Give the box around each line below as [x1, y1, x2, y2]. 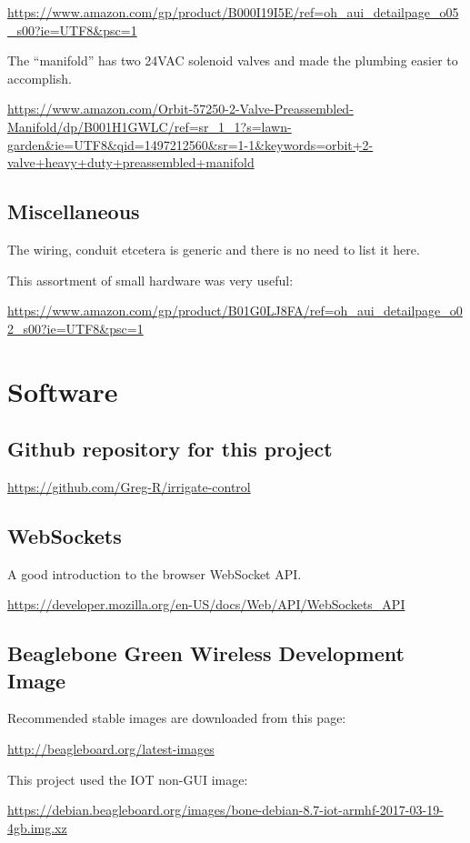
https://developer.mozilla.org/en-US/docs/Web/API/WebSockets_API [7, 595, 405, 614]
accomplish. [7, 68, 72, 87]
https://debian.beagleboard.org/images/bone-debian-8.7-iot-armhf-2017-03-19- [7, 800, 444, 819]
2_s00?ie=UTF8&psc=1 [7, 318, 144, 337]
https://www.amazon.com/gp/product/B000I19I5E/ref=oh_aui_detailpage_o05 [7, 3, 459, 21]
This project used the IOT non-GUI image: [7, 769, 248, 788]
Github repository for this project [7, 435, 333, 463]
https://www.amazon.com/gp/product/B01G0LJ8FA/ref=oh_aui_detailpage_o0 [7, 301, 463, 320]
